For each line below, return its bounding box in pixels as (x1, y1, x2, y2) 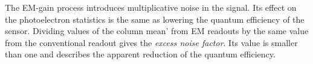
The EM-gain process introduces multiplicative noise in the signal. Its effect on (5, 1, 297, 13)
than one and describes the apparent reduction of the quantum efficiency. (5, 48, 276, 60)
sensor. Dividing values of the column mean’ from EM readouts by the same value (5, 25, 309, 37)
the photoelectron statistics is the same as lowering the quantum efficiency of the (5, 13, 305, 25)
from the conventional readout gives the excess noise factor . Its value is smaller (5, 36, 298, 48)
